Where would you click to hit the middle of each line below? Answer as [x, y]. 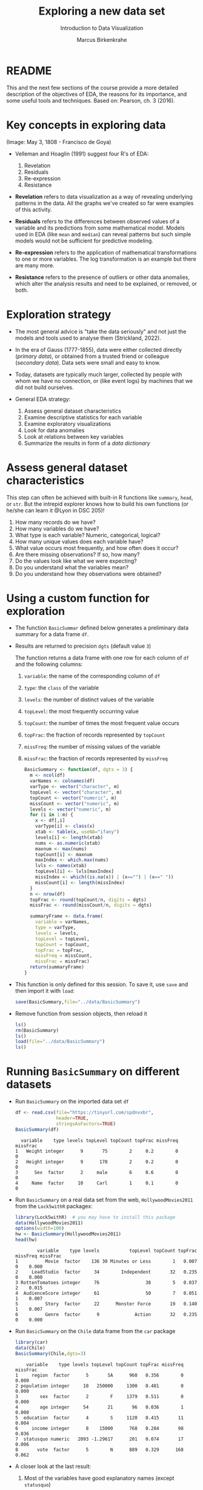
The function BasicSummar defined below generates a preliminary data [102, 628]
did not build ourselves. [44, 387]
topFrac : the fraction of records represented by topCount [95, 735]
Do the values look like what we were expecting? [76, 561]
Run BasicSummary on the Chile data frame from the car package [95, 1331]
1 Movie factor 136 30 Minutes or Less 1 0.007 [106, 1262]
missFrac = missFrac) [62, 961]
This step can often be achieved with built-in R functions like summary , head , [100, 497]
